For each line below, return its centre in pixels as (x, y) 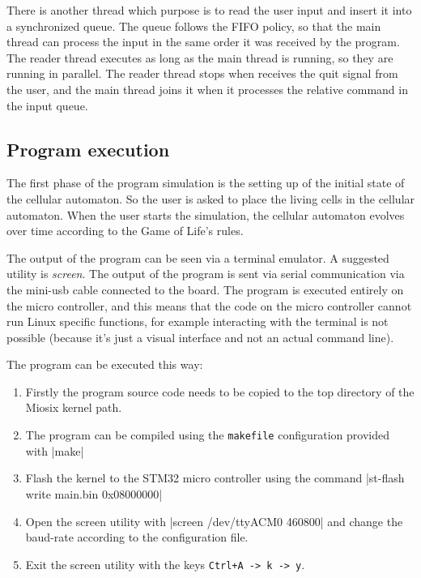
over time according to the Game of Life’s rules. (125, 231)
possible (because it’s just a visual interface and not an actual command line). (200, 337)
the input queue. (47, 105)
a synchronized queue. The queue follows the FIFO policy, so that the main (194, 26)
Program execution (88, 149)
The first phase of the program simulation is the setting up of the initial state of (206, 183)
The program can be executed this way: (105, 364)
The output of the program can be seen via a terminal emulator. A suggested (198, 257)
